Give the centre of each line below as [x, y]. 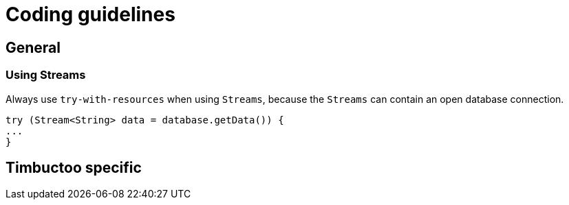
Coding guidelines [90, 14]
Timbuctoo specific [74, 167]
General [33, 47]
